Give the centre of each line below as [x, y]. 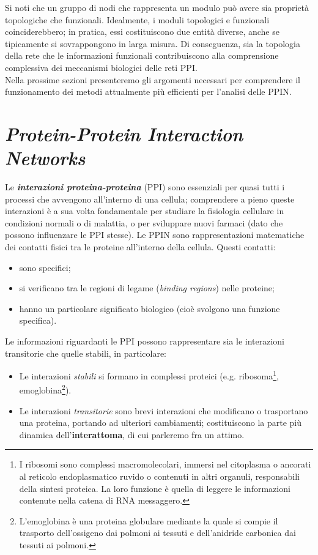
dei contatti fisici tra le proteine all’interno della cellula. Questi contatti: [140, 247]
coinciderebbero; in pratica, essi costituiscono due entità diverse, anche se [142, 32]
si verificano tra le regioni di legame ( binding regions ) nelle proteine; [147, 288]
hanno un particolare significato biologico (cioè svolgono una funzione [150, 308]
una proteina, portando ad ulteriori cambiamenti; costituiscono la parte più [161, 423]
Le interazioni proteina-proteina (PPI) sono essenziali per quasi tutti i [145, 187]
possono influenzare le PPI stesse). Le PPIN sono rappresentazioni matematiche [155, 235]
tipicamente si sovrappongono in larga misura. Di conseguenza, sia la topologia [153, 43]
